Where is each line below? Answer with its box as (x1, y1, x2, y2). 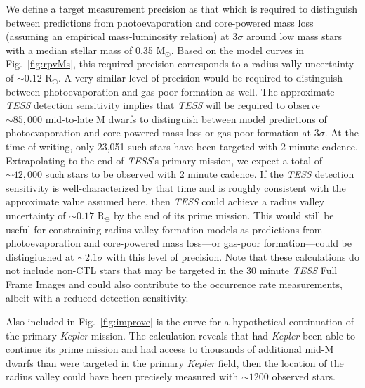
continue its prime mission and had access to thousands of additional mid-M (6, 342, 334, 356)
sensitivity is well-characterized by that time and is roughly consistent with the (6, 180, 346, 195)
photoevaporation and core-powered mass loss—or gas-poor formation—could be (6, 235, 352, 250)
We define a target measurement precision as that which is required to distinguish (6, 1, 358, 15)
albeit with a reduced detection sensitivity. (6, 290, 189, 305)
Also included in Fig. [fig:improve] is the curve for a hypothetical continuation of (6, 314, 354, 329)
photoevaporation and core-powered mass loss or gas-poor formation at (6, 125, 312, 140)
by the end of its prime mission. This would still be (114, 207, 334, 222)
